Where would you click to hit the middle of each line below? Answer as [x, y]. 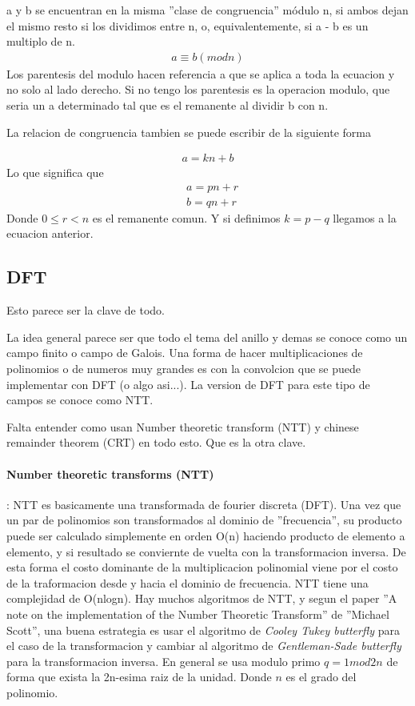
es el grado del [321, 677]
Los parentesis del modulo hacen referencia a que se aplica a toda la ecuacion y [201, 73]
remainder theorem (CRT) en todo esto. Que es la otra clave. [156, 442]
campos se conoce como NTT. [80, 400]
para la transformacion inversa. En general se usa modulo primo [164, 661]
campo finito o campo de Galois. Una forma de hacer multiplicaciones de [185, 353]
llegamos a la [365, 217]
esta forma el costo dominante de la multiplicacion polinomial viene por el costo [202, 567]
